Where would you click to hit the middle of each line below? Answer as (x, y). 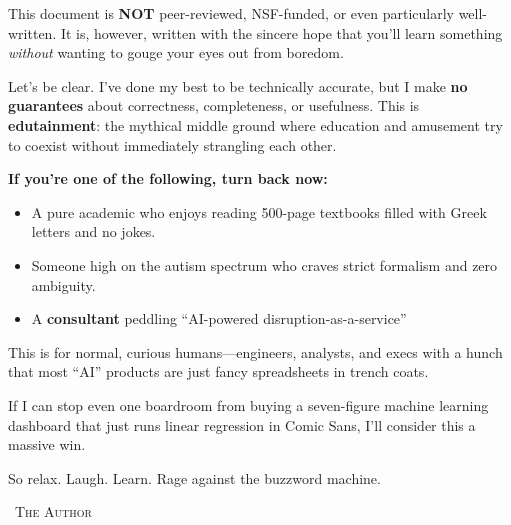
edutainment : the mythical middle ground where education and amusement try (255, 124)
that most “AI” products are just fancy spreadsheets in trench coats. (218, 371)
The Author (53, 511)
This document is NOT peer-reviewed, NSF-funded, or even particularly (231, 13)
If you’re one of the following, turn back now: (168, 178)
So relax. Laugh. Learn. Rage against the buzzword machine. (194, 477)
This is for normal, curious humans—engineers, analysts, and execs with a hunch (255, 351)
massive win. (47, 444)
